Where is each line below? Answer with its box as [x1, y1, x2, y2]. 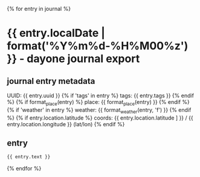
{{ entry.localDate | [7, 27, 105, 40]
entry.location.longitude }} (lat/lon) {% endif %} [7, 120, 125, 127]
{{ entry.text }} [7, 154, 51, 160]
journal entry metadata [7, 76, 95, 86]
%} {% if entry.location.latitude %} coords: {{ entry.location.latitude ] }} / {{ [7, 114, 193, 121]
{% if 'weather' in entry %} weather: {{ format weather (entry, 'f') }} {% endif [7, 106, 192, 115]
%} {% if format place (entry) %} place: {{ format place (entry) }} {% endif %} [7, 98, 190, 107]
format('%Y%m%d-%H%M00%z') [7, 39, 189, 53]
